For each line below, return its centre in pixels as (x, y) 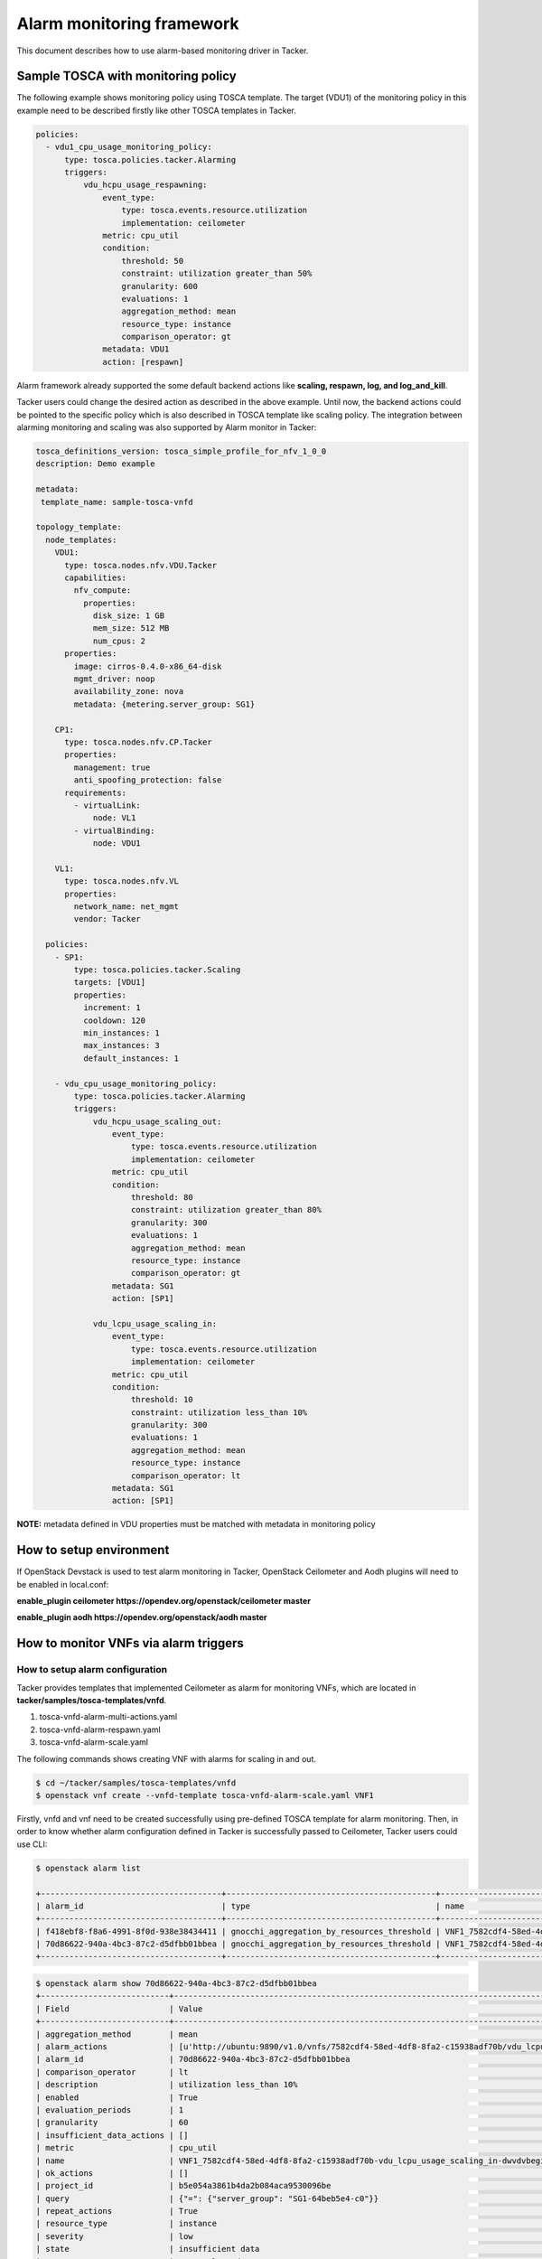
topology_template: (79, 527)
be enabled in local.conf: (63, 1584)
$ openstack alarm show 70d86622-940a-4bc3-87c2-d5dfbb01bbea (176, 1984)
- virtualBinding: (114, 830)
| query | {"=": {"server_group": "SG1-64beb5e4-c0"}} (207, 2198)
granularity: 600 (160, 286)
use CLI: (32, 1844)
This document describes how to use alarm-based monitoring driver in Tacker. (163, 51)
